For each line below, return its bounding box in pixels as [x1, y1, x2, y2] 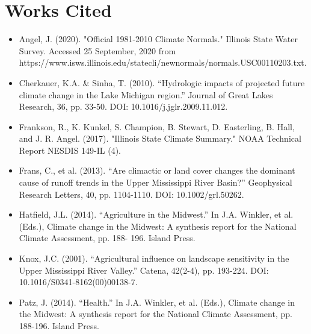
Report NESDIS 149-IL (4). [19, 143, 122, 156]
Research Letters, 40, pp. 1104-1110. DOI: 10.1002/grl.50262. [19, 187, 244, 200]
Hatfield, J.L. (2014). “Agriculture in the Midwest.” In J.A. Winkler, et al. [19, 208, 294, 221]
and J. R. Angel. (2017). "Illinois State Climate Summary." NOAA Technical [19, 132, 301, 145]
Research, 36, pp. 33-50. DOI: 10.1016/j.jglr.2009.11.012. [19, 100, 228, 113]
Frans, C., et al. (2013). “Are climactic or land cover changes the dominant [19, 164, 295, 177]
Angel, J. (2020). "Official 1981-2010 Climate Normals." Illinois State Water [19, 33, 298, 45]
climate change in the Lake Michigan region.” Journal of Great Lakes [19, 88, 273, 101]
